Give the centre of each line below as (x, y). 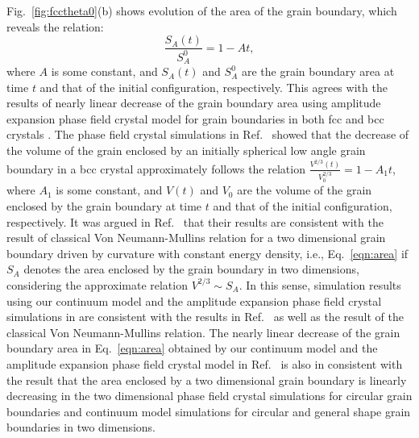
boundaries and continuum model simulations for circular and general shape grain (209, 411)
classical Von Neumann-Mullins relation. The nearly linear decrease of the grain (203, 332)
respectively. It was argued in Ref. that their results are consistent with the (195, 221)
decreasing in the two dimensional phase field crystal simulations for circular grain (209, 396)
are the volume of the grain (305, 190)
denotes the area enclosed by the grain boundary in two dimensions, (191, 269)
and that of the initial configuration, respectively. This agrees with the (214, 87)
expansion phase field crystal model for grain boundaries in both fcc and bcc (195, 118)
